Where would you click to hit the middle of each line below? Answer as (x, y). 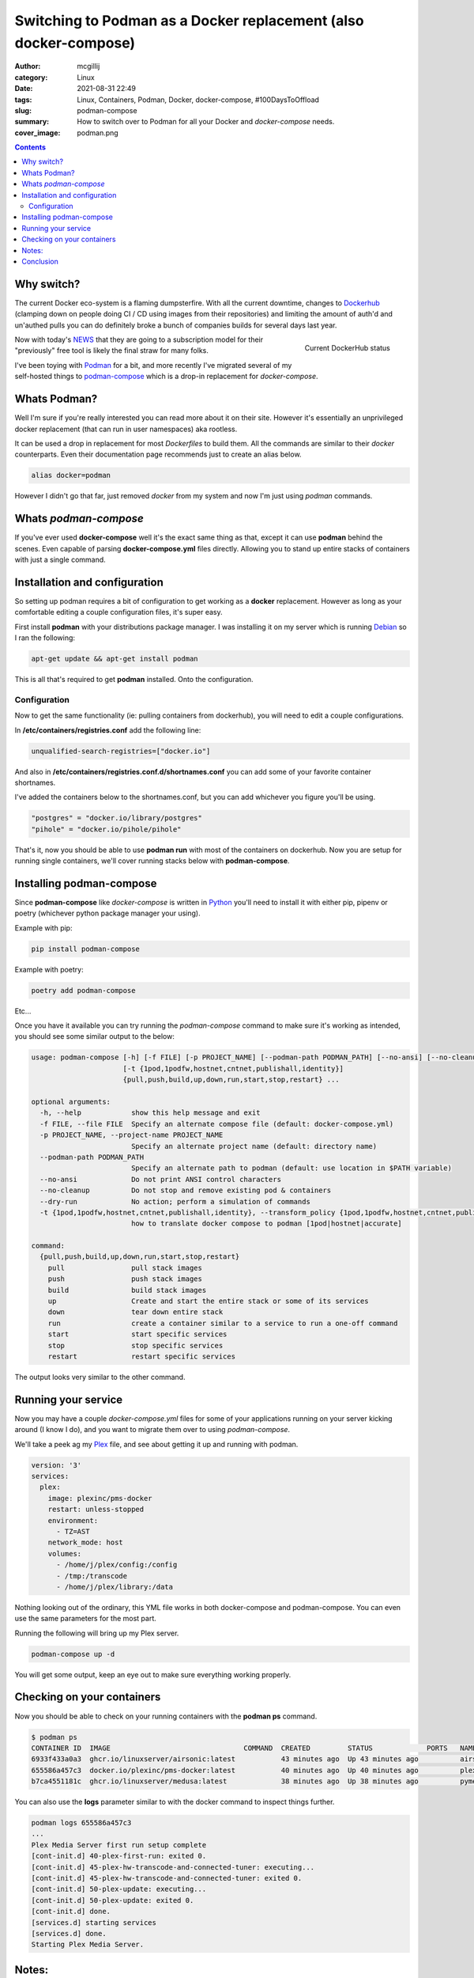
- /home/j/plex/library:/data (115, 1587)
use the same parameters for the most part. (86, 1619)
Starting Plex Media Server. (88, 1945)
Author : (28, 66)
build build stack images (127, 1290)
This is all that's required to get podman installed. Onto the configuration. (134, 680)
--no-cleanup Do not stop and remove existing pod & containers (186, 1190)
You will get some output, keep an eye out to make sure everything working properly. (153, 1674)
